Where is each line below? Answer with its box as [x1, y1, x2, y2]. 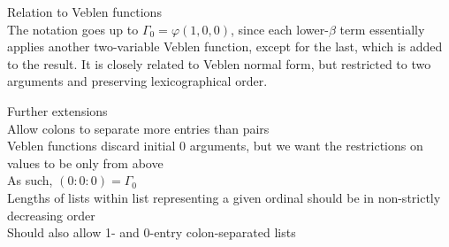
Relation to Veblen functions [7, 3, 162, 20]
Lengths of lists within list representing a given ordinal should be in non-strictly [7, 188, 441, 206]
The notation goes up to [7, 19, 139, 38]
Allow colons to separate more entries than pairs [7, 119, 270, 137]
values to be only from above [7, 153, 164, 172]
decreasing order [7, 205, 95, 224]
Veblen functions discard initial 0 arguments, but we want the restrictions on [7, 136, 423, 155]
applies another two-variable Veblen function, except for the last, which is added [7, 37, 443, 56]
